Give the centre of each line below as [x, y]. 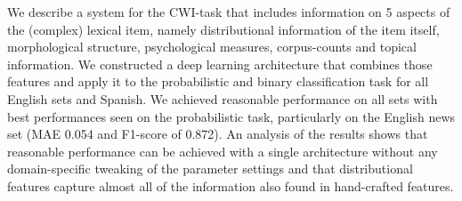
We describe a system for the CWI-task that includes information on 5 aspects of [229, 12]
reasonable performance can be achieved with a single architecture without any [223, 151]
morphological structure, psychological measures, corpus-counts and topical [212, 47]
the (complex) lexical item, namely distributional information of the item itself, [223, 29]
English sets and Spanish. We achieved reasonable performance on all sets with [223, 98]
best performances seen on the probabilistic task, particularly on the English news [231, 116]
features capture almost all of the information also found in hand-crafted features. [231, 185]
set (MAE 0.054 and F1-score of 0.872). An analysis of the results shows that [218, 134]
